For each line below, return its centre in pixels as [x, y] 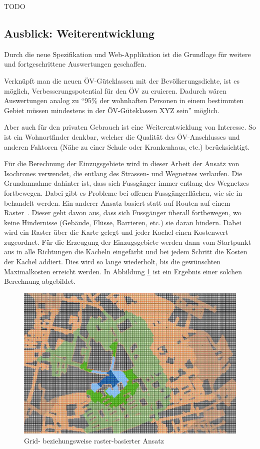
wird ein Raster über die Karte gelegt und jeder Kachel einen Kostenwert [116, 232]
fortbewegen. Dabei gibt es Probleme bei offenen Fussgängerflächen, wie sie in [123, 192]
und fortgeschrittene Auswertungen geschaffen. [75, 64]
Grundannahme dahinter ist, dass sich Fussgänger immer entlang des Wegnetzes [126, 183]
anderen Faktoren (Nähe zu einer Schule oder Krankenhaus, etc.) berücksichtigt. [127, 146]
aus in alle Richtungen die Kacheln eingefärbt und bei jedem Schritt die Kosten [126, 252]
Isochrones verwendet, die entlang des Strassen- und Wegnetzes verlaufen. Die [123, 173]
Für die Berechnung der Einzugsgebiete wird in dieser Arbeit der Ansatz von [122, 163]
